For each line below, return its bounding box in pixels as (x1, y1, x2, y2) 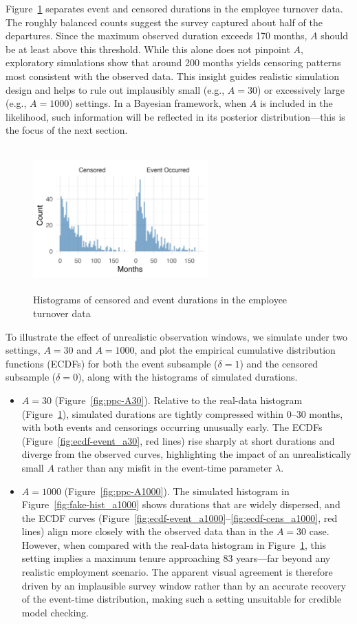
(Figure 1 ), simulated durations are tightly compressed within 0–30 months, (21, 406, 343, 421)
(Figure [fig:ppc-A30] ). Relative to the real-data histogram (54, 392, 303, 407)
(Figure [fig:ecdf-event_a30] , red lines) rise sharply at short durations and (21, 433, 335, 447)
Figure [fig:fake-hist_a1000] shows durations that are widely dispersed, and (21, 497, 340, 512)
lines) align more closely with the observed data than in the (21, 524, 274, 539)
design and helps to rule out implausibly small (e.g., (6, 82, 225, 97)
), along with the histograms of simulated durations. (78, 370, 298, 384)
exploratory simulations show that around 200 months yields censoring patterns (6, 55, 341, 70)
